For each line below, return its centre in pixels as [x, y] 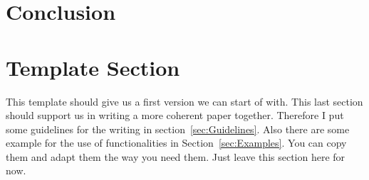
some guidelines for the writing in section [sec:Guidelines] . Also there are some [178, 129]
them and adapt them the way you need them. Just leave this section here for [176, 156]
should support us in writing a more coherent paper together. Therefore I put [175, 115]
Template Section [93, 67]
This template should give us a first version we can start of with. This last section [184, 101]
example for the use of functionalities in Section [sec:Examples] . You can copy [176, 143]
